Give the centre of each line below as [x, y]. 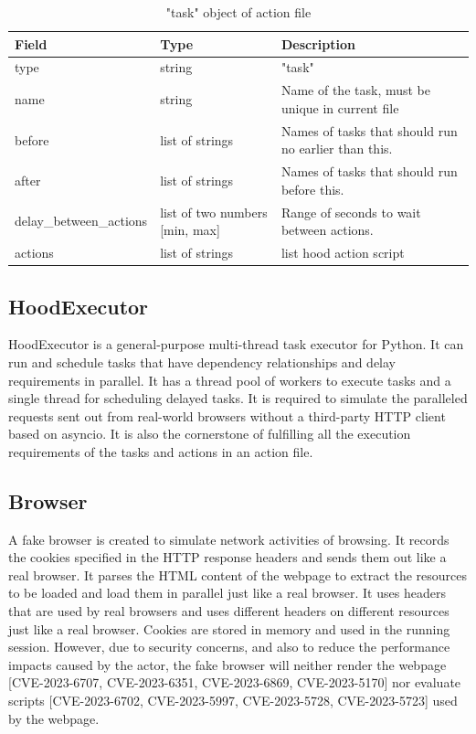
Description [318, 43]
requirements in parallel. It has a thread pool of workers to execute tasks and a [230, 380]
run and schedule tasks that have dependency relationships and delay [202, 362]
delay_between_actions [81, 221]
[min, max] [190, 230]
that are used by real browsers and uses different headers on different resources [229, 611]
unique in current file [340, 107]
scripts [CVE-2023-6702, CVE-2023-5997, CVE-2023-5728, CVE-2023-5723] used [233, 701]
